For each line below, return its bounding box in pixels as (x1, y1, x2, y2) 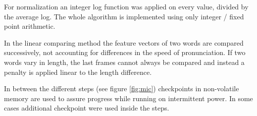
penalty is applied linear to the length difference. (4, 66, 152, 77)
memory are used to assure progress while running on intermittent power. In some (4, 93, 253, 103)
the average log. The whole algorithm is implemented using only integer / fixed (4, 11, 244, 21)
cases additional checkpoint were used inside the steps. (4, 103, 169, 113)
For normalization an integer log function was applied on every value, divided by (4, 1, 249, 11)
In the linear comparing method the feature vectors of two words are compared (4, 37, 244, 48)
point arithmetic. (4, 21, 55, 31)
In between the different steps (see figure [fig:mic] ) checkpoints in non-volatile (4, 83, 239, 94)
